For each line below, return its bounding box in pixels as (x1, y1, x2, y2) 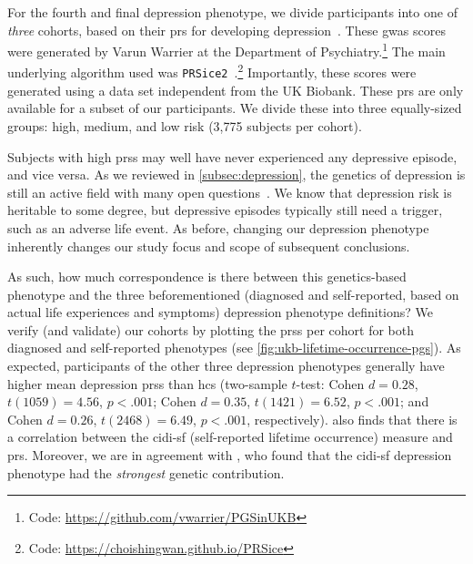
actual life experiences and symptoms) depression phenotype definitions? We (7, 303, 433, 322)
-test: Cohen (296, 374, 365, 393)
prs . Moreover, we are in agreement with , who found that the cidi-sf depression (7, 446, 452, 465)
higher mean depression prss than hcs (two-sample (7, 374, 287, 393)
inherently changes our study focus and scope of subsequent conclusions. (7, 236, 410, 255)
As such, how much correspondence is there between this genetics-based (7, 267, 407, 286)
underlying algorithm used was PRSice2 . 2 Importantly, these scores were (7, 60, 417, 82)
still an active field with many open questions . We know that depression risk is (7, 182, 452, 201)
